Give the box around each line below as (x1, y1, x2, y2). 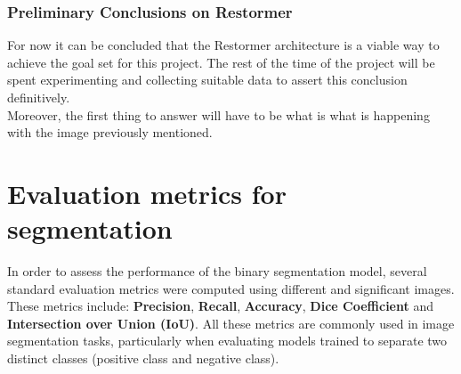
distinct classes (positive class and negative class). (7, 349, 279, 368)
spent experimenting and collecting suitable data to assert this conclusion (7, 70, 408, 89)
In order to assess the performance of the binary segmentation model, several (7, 262, 427, 280)
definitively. (7, 88, 70, 106)
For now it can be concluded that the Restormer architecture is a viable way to (7, 36, 440, 54)
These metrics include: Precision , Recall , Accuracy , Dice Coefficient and (7, 297, 433, 315)
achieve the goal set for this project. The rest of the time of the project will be (7, 53, 435, 71)
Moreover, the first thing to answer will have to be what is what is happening (7, 105, 430, 124)
